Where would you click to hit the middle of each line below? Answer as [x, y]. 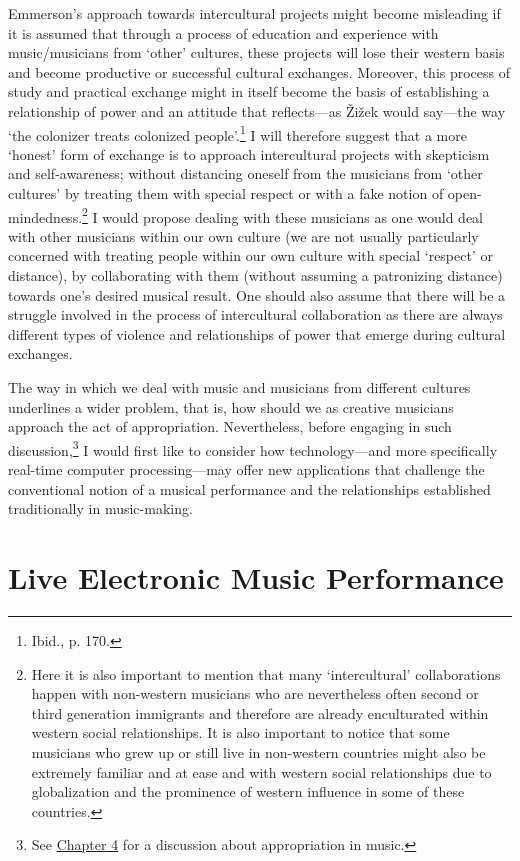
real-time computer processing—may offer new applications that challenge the [246, 469]
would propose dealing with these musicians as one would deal [293, 216]
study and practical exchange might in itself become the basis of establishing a [249, 91]
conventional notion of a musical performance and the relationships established [249, 488]
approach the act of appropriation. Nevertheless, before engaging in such [230, 426]
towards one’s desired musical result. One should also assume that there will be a [257, 294]
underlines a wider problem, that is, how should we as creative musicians [231, 406]
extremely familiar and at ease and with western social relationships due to [261, 771]
